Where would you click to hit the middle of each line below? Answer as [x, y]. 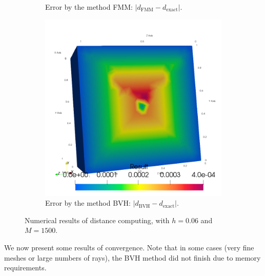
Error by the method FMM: [89, 7]
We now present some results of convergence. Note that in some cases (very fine [129, 247]
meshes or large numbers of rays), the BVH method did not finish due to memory [132, 257]
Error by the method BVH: [88, 203]
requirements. [25, 268]
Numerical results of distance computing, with [97, 220]
